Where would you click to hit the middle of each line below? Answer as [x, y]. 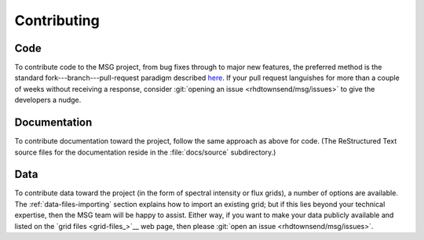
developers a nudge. [48, 100]
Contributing [57, 20]
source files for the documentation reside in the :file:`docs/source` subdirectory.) [145, 152]
